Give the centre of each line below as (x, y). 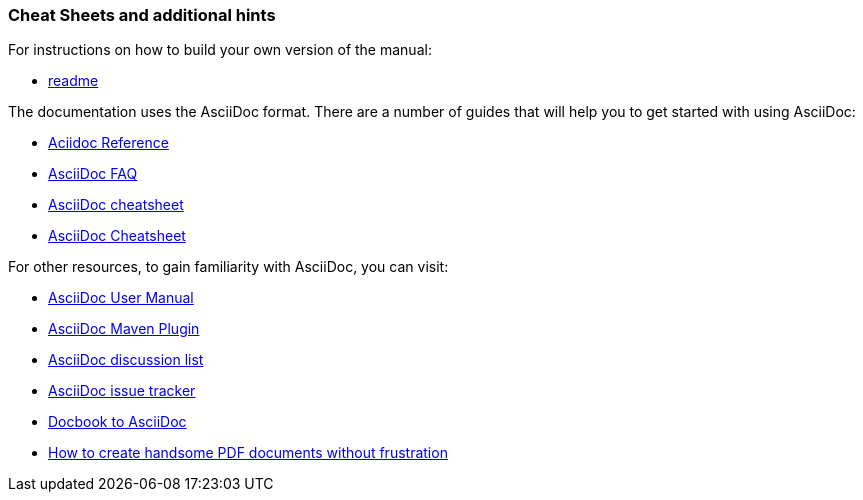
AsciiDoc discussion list (126, 360)
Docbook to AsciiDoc (117, 422)
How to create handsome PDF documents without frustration (248, 453)
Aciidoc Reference (108, 143)
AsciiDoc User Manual (121, 298)
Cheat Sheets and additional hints (142, 15)
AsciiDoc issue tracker (122, 391)
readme (73, 81)
